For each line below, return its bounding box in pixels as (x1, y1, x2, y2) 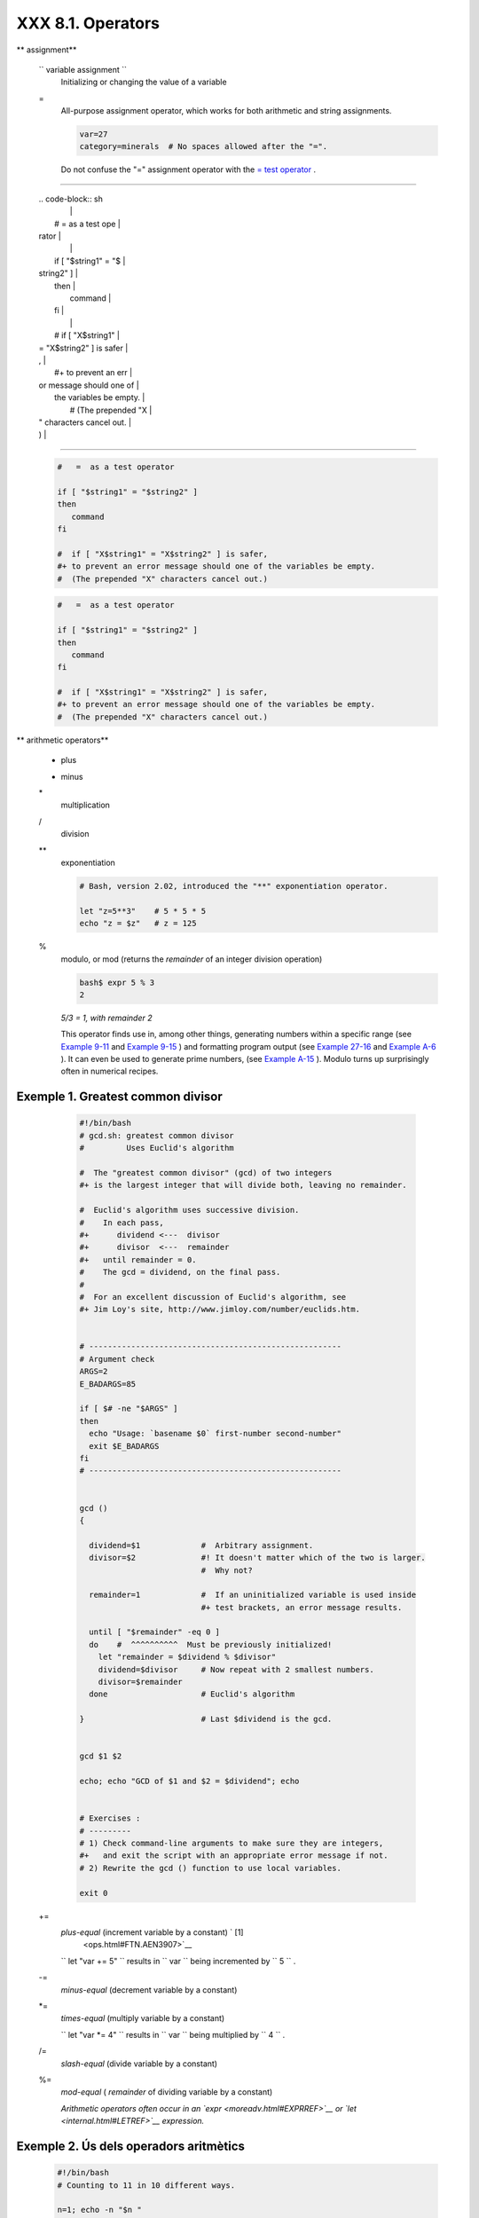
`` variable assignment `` (38, 64, 128, 75)
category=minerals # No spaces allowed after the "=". (79, 142, 328, 152)
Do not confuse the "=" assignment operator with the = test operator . (60, 164, 317, 175)
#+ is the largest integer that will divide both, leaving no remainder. (79, 1180, 407, 1191)
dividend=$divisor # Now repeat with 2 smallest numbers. (98, 1664, 374, 1674)
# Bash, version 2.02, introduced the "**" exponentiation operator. (79, 881, 389, 891)
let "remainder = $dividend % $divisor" (98, 1652, 277, 1663)
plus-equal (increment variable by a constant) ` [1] (60, 1927, 244, 1938)
